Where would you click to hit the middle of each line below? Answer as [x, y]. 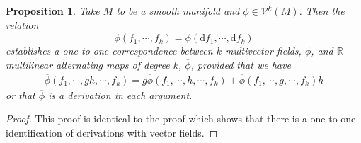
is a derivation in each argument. [120, 95]
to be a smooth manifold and [178, 11]
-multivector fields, [261, 51]
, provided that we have [241, 64]
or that [21, 95]
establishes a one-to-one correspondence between [109, 51]
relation [22, 24]
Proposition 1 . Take [53, 11]
